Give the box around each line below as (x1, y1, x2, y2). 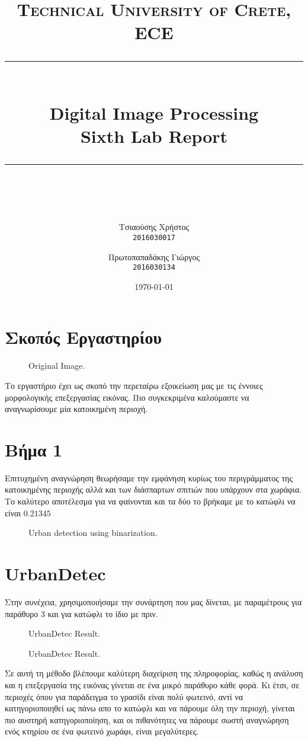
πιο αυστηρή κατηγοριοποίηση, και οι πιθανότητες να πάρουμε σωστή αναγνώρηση (5, 713, 289, 726)
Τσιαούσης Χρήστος (118, 221, 190, 233)
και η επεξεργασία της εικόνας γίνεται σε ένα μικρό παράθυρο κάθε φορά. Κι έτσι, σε (5, 678, 300, 691)
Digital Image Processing (49, 100, 259, 124)
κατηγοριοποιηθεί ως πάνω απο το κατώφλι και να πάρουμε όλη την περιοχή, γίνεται (5, 702, 295, 714)
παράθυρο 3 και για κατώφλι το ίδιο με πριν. (5, 607, 158, 619)
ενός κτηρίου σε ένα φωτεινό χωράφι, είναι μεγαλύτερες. (5, 725, 199, 737)
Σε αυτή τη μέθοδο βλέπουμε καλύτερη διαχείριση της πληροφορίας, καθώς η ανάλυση (5, 667, 303, 679)
